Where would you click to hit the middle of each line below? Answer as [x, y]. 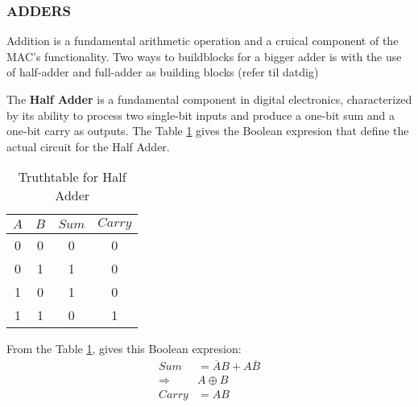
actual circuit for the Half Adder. [88, 146]
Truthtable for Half [72, 177]
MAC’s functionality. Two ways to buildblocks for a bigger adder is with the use [204, 56]
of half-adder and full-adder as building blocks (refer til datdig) [163, 72]
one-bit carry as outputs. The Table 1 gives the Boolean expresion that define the [208, 131]
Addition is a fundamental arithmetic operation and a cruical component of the [203, 41]
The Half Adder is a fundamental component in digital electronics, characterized [209, 99]
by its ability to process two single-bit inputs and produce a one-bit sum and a [201, 115]
